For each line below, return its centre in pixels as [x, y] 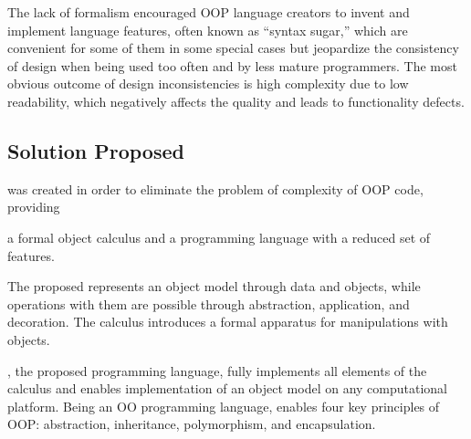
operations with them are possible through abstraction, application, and [209, 303]
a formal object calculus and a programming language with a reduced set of [219, 237]
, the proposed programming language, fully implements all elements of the [217, 370]
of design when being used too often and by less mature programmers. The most [232, 65]
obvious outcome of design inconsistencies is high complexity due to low [208, 84]
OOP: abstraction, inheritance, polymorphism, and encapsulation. [192, 424]
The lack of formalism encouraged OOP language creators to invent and [209, 12]
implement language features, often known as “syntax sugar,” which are [208, 30]
